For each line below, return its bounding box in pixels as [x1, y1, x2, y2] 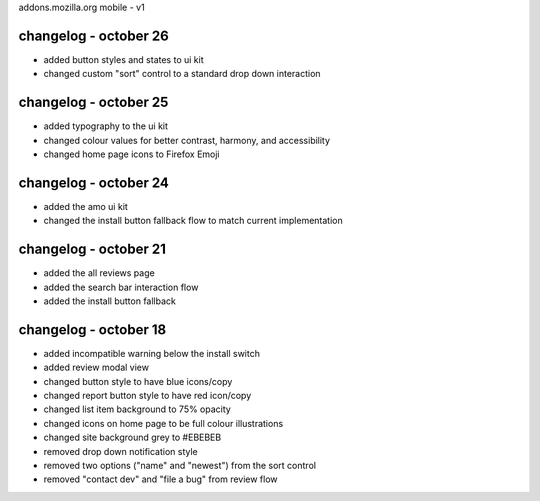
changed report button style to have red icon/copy [43, 390, 252, 402]
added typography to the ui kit [43, 120, 169, 132]
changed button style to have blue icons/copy [43, 375, 233, 387]
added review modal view [43, 361, 150, 374]
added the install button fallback [43, 295, 177, 307]
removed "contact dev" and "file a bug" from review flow [43, 473, 279, 485]
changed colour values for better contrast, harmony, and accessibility [43, 134, 330, 146]
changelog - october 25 [18, 94, 169, 111]
